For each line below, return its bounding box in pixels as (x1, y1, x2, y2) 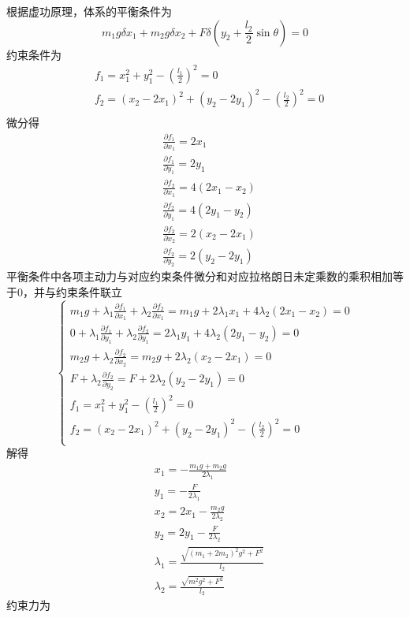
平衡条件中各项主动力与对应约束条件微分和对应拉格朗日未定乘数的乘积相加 (6, 268, 393, 285)
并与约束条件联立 (33, 283, 122, 300)
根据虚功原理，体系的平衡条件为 (6, 3, 172, 19)
